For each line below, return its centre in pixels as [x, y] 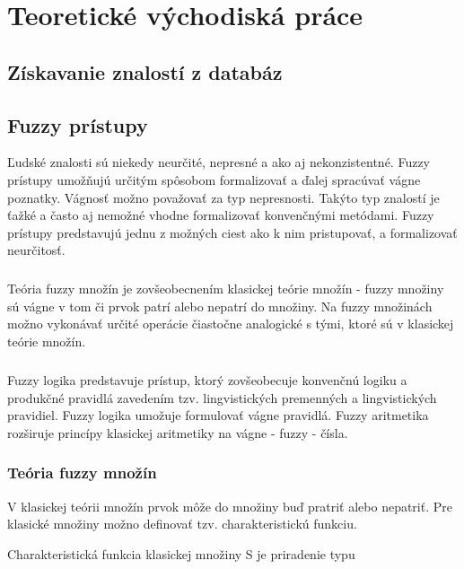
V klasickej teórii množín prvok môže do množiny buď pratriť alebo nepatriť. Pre [230, 506]
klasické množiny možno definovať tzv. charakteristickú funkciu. [182, 524]
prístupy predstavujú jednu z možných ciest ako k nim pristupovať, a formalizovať [232, 232]
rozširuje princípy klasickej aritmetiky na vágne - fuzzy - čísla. [178, 432]
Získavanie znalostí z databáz [145, 71]
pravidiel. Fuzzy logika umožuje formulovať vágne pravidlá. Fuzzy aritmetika [218, 415]
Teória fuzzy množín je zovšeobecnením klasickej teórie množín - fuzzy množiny [226, 289]
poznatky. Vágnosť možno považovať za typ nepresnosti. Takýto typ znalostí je [223, 197]
